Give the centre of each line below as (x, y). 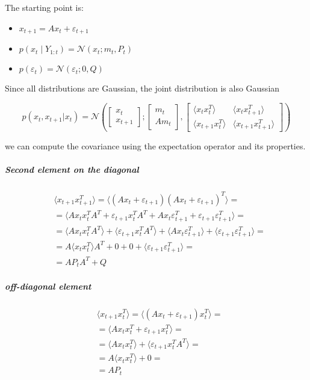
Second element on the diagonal (72, 170)
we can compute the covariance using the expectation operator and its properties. (155, 146)
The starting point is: (44, 7)
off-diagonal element (48, 286)
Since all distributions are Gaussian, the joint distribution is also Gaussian (142, 88)
